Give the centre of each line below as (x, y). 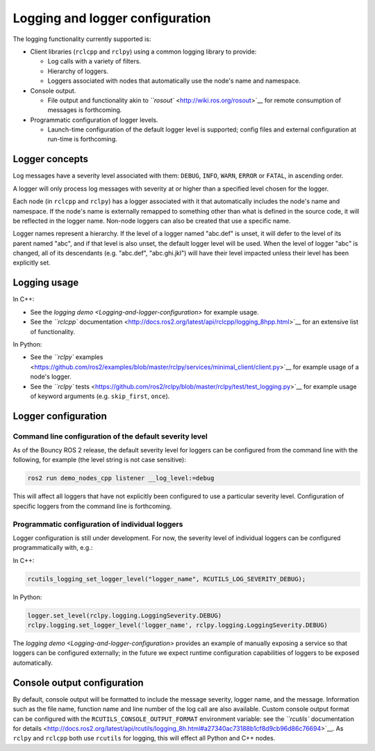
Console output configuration (78, 682)
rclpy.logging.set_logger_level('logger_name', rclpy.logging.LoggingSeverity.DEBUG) (177, 625)
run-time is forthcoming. (82, 139)
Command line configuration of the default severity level (110, 436)
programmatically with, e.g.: (53, 548)
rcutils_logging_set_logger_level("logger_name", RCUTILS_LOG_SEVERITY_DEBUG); (167, 579)
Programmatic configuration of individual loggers (98, 524)
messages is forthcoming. (85, 110)
